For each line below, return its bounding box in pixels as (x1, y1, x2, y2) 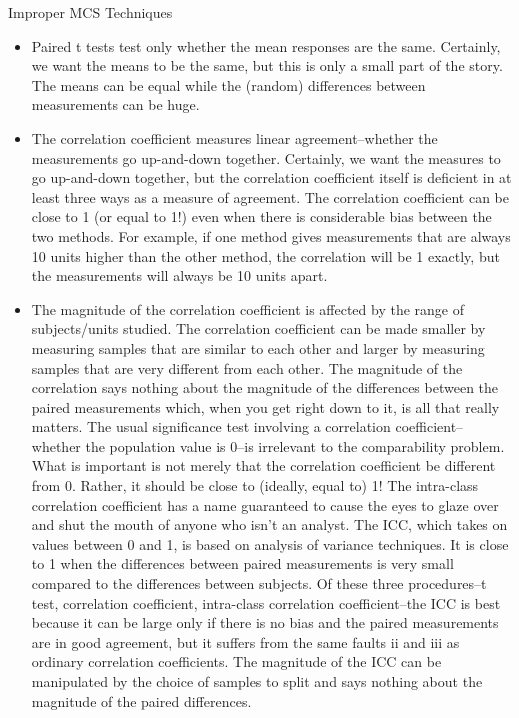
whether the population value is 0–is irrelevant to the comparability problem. (31, 435, 505, 456)
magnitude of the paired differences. (31, 690, 252, 711)
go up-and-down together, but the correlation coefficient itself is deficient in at (31, 167, 512, 188)
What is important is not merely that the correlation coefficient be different (31, 455, 496, 476)
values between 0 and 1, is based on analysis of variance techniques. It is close (31, 533, 509, 554)
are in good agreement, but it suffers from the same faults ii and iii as (31, 631, 460, 652)
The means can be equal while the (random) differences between (31, 74, 426, 95)
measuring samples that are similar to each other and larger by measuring (31, 337, 485, 358)
